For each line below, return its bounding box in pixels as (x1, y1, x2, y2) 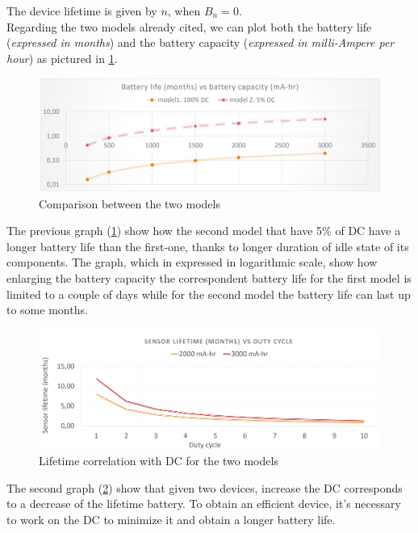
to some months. (6, 301, 88, 318)
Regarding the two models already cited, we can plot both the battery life (6, 18, 372, 35)
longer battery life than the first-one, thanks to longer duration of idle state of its (6, 237, 409, 254)
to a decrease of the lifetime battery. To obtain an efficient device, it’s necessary (6, 495, 401, 512)
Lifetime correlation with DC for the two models (39, 451, 278, 468)
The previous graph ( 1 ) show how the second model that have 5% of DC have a (6, 222, 401, 239)
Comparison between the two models (39, 195, 220, 212)
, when (167, 2, 201, 19)
